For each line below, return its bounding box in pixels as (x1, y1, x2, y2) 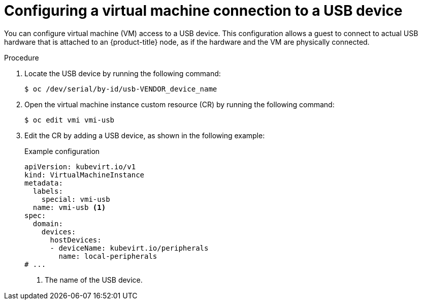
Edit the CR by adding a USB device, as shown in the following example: (24, 131, 265, 140)
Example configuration (24, 146, 100, 156)
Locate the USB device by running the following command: (24, 69, 221, 78)
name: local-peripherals (58, 252, 157, 260)
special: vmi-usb (41, 195, 110, 203)
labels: (33, 187, 63, 195)
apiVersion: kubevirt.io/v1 (24, 162, 136, 171)
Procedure (4, 53, 39, 62)
